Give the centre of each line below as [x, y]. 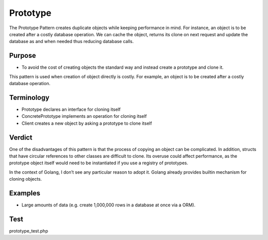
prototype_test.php [29, 231]
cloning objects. [26, 179]
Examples [25, 193]
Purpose [23, 56]
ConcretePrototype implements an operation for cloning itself [84, 116]
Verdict [21, 137]
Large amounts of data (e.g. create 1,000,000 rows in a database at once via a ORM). [108, 205]
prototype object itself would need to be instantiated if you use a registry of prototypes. [99, 163]
